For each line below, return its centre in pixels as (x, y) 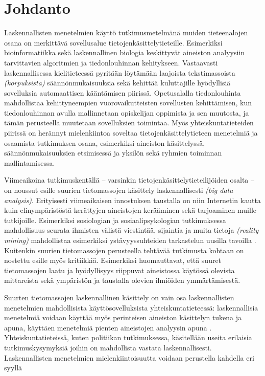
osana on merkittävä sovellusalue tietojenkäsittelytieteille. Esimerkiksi (113, 42)
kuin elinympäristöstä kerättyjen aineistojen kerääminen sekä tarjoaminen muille (130, 210)
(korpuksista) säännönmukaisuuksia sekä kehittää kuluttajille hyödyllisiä (117, 83)
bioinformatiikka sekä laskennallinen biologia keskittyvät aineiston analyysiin (125, 52)
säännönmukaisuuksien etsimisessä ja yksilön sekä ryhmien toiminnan (113, 153)
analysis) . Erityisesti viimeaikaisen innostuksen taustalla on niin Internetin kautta (132, 200)
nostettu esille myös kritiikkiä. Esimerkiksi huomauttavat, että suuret (113, 260)
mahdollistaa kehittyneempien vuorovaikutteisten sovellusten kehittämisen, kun (128, 103)
